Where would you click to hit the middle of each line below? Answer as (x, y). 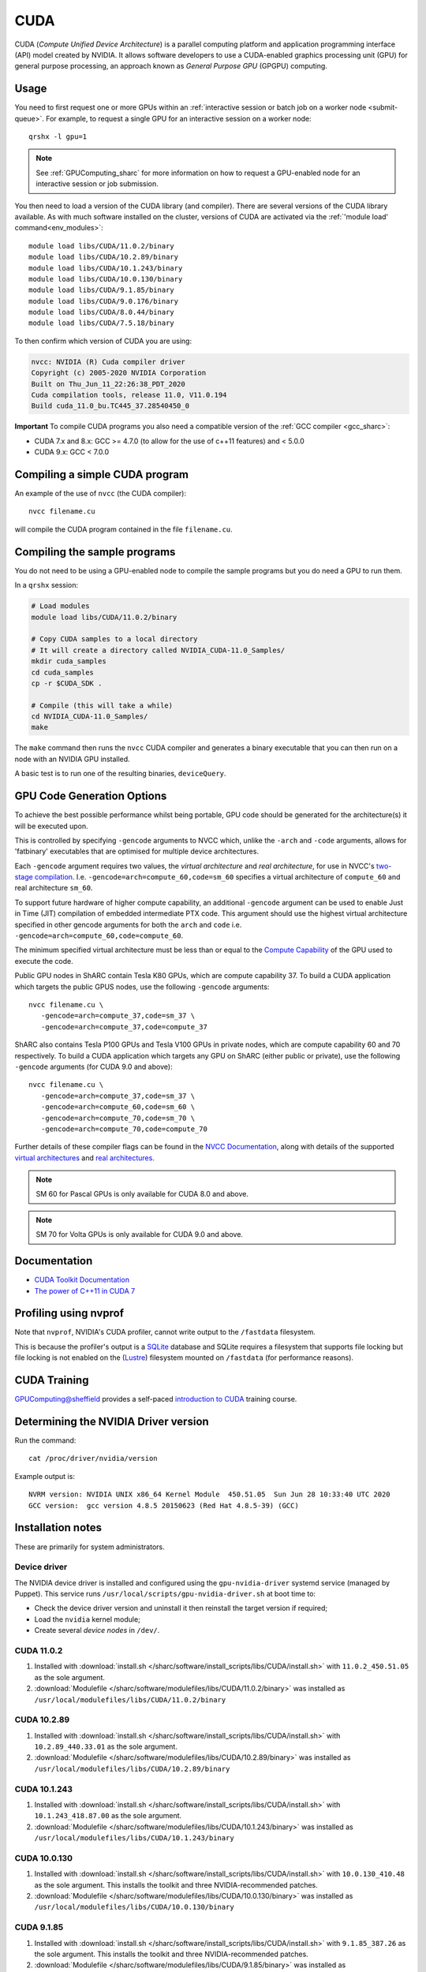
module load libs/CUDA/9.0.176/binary (104, 301)
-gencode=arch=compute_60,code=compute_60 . (99, 936)
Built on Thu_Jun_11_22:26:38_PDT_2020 (108, 384)
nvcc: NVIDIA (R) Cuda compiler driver (108, 362)
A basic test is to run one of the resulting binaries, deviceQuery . (120, 774)
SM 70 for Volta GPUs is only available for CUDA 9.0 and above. (140, 1234)
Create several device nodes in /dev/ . (97, 1630)
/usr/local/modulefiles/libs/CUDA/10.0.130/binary (134, 1907)
